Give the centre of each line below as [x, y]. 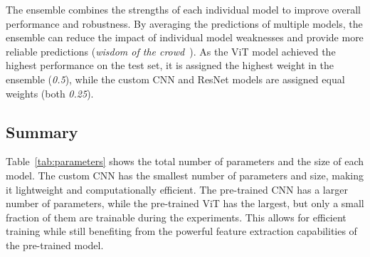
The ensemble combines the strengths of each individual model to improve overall [183, 9]
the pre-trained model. [55, 245]
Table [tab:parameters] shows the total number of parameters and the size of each [185, 161]
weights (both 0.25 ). [50, 93]
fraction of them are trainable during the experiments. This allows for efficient [176, 217]
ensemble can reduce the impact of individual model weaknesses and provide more [185, 37]
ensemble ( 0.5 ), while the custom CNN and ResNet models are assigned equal [175, 79]
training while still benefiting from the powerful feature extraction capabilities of [181, 231]
